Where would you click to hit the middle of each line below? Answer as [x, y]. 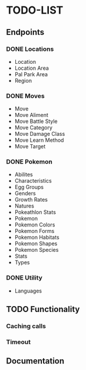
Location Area [32, 68]
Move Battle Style [36, 121]
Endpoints [25, 32]
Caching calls [26, 326]
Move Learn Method [39, 140]
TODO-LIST [35, 10]
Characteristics [33, 181]
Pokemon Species [37, 250]
